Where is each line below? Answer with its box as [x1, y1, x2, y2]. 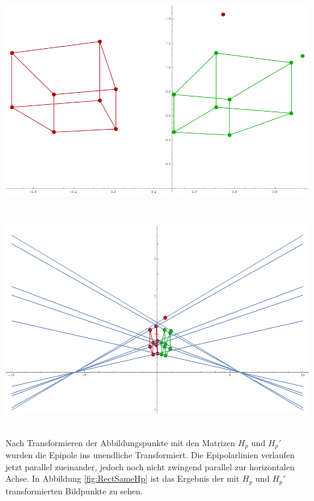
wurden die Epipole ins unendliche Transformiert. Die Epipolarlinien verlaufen [5, 449, 295, 461]
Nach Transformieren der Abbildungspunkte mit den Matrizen [5, 436, 236, 449]
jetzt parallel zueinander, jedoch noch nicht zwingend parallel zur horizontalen [5, 460, 295, 473]
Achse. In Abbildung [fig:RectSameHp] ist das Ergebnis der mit [5, 472, 240, 485]
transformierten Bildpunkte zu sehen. [5, 484, 143, 497]
